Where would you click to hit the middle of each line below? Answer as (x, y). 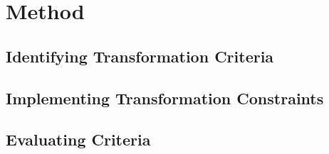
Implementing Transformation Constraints (165, 98)
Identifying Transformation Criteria (140, 56)
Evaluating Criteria (78, 139)
